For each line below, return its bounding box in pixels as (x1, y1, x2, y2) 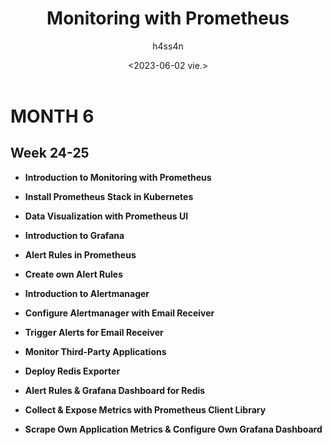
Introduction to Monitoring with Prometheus (24, 171, 212, 183)
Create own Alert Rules (24, 268, 123, 280)
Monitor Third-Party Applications (24, 345, 167, 357)
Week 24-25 (10, 145, 90, 162)
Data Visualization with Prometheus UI (24, 210, 189, 222)
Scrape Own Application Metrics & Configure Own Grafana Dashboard (24, 423, 323, 435)
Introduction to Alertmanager (24, 287, 150, 299)
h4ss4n (152, 40, 184, 52)
